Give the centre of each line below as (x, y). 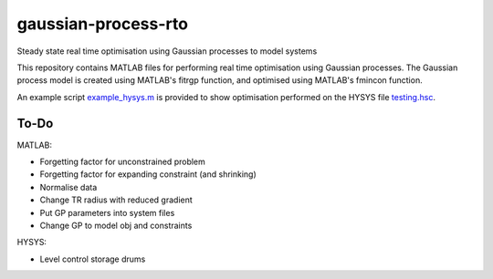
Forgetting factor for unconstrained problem (122, 162)
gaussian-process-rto (103, 24)
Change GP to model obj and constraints (116, 225)
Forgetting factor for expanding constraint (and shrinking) (148, 174)
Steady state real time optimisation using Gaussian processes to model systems (167, 51)
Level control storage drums (93, 259)
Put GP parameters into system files (107, 212)
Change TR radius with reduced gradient (116, 200)
